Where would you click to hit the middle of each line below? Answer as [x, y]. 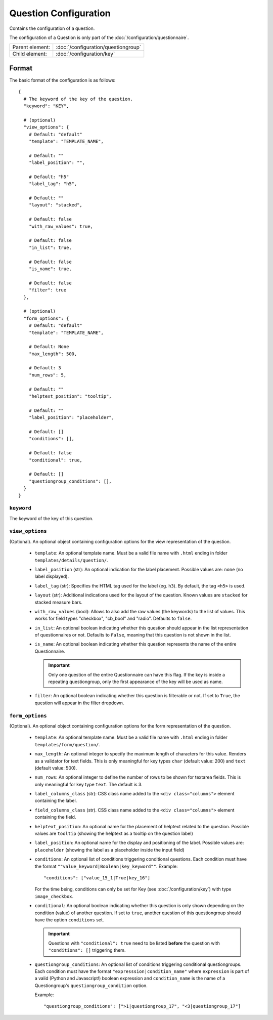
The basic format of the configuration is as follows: [62, 80]
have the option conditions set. [69, 920]
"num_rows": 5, [48, 375]
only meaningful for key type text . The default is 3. [88, 784]
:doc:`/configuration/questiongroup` [99, 47]
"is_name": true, [50, 269]
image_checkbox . [54, 896]
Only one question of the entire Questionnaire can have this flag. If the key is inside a [136, 674]
